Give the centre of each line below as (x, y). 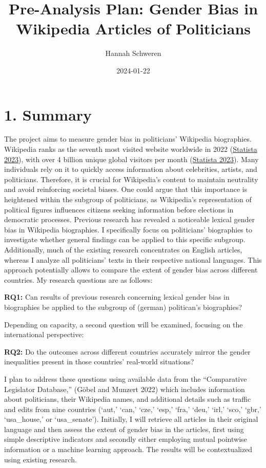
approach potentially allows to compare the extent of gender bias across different (131, 270)
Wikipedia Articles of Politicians (133, 28)
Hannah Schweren (133, 53)
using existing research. (40, 459)
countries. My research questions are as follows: (78, 279)
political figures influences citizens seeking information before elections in (119, 209)
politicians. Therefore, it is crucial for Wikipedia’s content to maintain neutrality (131, 179)
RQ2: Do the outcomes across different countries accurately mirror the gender (127, 351)
